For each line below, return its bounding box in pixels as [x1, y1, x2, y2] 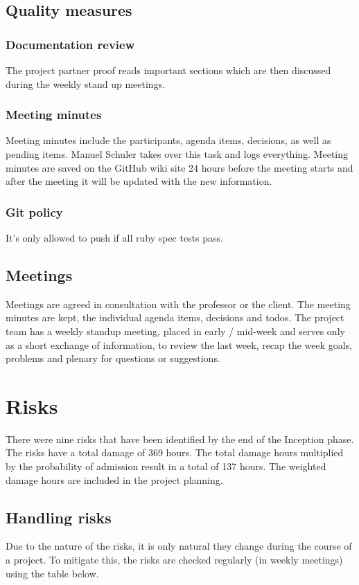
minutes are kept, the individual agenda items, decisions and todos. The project [6, 310, 344, 325]
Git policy [6, 203, 63, 220]
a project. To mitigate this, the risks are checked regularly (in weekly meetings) [6, 552, 343, 567]
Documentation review [6, 35, 135, 53]
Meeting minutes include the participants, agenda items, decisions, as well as [6, 133, 331, 147]
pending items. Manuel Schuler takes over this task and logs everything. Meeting [6, 147, 349, 161]
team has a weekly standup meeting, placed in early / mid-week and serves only [6, 323, 345, 338]
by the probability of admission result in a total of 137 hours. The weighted [6, 459, 326, 474]
